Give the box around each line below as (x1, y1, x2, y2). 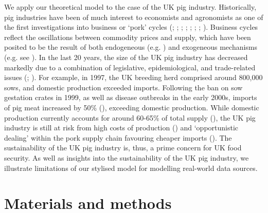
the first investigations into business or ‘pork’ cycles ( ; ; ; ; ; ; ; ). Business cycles (4, 22, 258, 32)
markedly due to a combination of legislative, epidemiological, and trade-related (4, 62, 256, 72)
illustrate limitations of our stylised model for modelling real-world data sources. (4, 162, 258, 173)
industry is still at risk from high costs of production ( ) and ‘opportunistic (4, 122, 239, 133)
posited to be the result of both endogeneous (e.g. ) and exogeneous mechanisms (4, 42, 258, 52)
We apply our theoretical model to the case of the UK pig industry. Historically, (4, 2, 257, 12)
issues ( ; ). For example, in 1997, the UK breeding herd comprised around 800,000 (4, 72, 263, 83)
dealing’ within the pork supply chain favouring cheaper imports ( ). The (4, 132, 232, 143)
